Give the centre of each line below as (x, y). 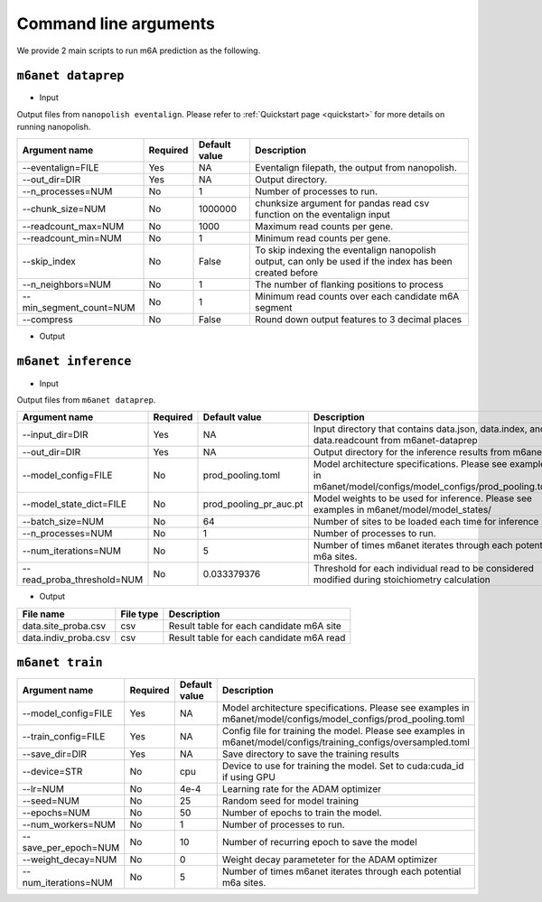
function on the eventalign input (322, 214)
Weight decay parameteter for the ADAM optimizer (330, 860)
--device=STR (52, 772)
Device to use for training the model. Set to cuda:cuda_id (343, 766)
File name (43, 614)
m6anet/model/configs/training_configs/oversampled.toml (346, 742)
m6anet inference (74, 362)
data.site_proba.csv (64, 626)
